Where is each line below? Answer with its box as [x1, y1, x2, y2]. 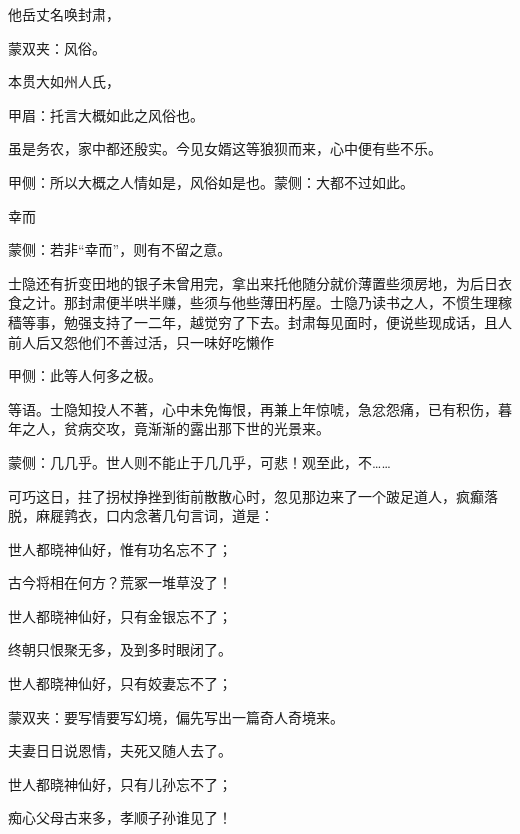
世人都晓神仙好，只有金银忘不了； [8, 605, 232, 626]
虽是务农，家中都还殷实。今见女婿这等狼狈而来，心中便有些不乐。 [8, 138, 442, 159]
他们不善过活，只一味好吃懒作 [77, 331, 274, 352]
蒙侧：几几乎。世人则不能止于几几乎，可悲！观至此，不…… [8, 451, 391, 472]
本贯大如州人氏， [8, 71, 120, 92]
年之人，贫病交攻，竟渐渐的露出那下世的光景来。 [8, 418, 330, 439]
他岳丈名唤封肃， [8, 4, 120, 24]
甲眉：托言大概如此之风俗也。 [8, 104, 204, 125]
